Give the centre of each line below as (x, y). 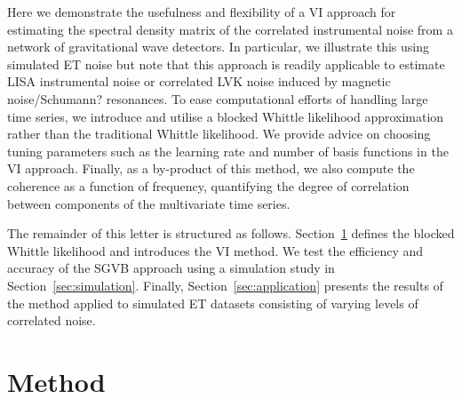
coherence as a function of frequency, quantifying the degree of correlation (208, 185)
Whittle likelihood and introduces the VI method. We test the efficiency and (215, 250)
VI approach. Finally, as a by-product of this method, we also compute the (211, 168)
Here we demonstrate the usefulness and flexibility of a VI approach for (202, 12)
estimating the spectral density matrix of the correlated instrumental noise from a (230, 29)
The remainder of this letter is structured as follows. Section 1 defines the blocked (231, 233)
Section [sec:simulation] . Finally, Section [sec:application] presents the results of (225, 285)
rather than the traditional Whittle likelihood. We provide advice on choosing (219, 134)
